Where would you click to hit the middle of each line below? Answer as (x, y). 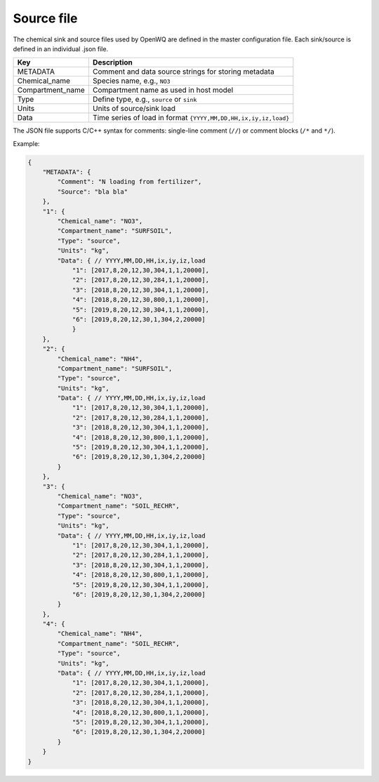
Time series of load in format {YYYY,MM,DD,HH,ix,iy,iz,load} (191, 118)
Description (113, 62)
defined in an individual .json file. (61, 48)
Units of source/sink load (134, 109)
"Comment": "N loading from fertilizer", (129, 182)
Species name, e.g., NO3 (132, 81)
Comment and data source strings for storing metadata (184, 72)
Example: (26, 143)
